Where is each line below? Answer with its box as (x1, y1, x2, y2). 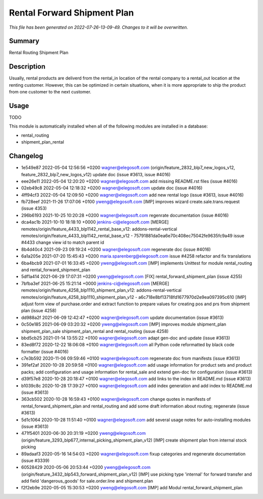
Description (9, 62, 46, 71)
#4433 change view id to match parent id (21, 240, 104, 245)
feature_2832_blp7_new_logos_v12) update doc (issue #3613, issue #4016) (21, 171, 171, 177)
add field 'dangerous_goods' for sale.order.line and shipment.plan (21, 478, 153, 484)
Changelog (9, 152, 43, 160)
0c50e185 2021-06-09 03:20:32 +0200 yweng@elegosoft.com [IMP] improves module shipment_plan (21, 321, 226, 327)
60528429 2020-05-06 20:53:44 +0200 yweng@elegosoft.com (21, 464, 151, 470)
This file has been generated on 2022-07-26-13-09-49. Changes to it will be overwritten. (9, 24, 188, 30)
